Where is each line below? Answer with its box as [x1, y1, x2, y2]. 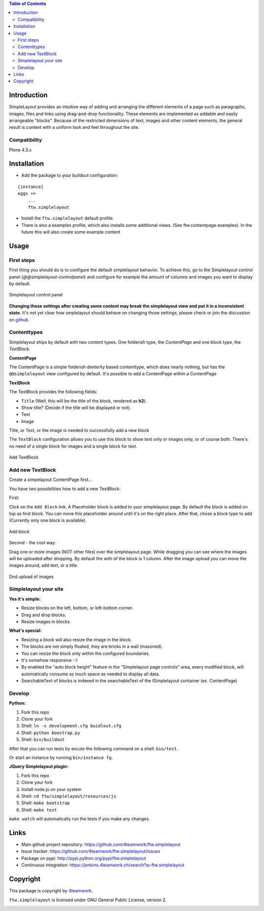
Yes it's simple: [9, 596, 41, 602]
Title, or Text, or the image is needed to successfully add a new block [9, 428, 149, 433]
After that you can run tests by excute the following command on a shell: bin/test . [9, 745, 178, 751]
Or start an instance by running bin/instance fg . [9, 755, 113, 761]
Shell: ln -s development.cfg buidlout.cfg [21, 723, 122, 729]
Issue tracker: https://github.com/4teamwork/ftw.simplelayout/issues [21, 848, 161, 854]
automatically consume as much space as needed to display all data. [21, 671, 160, 677]
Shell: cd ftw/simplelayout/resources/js [21, 793, 116, 799]
